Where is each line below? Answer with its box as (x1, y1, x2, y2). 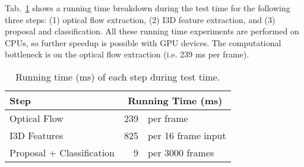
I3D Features (9, 128, 64, 142)
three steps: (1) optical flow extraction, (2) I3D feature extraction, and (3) (5, 13, 275, 25)
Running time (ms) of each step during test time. (15, 69, 220, 83)
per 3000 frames (148, 145, 214, 159)
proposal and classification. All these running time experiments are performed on (5, 25, 299, 37)
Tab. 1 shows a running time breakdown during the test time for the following (5, 2, 290, 14)
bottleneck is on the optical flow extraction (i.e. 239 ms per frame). (5, 48, 249, 60)
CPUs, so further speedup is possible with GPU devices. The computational (5, 36, 281, 49)
